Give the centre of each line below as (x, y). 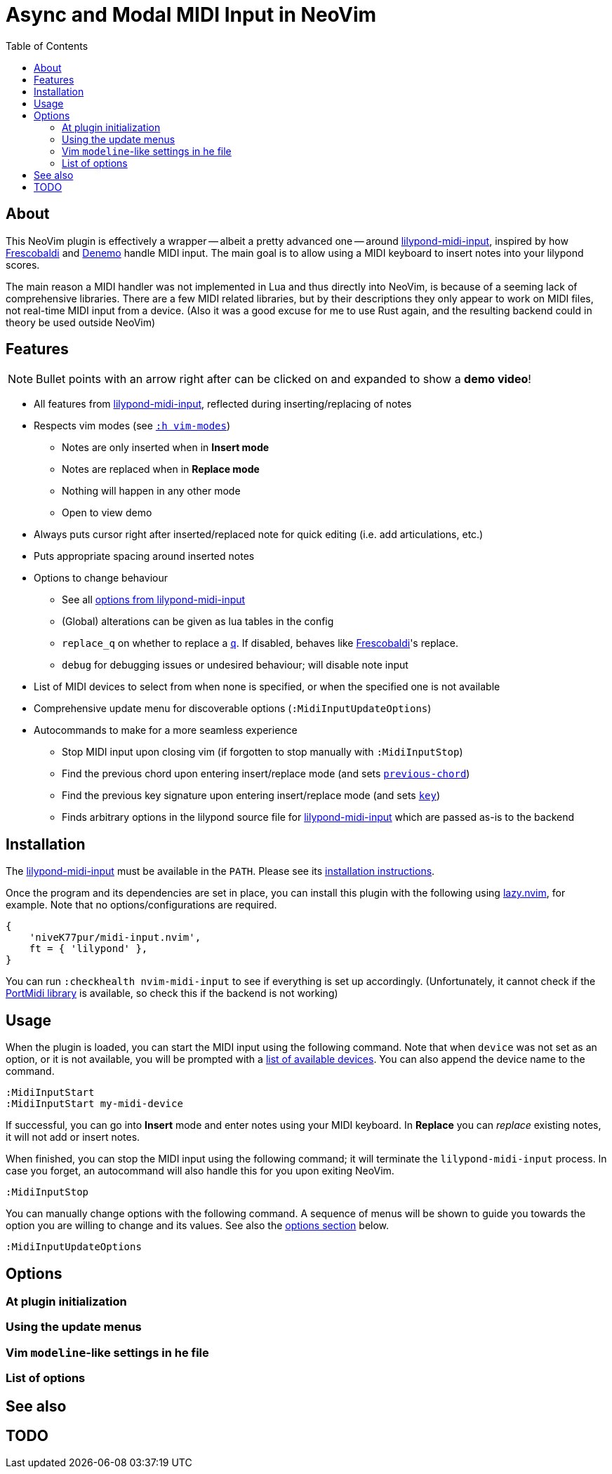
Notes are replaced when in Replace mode (161, 469)
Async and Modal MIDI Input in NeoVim (191, 15)
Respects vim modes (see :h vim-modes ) (132, 426)
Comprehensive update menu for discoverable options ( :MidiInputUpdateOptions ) (233, 709)
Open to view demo (107, 513)
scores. (23, 264)
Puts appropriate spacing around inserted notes (144, 556)
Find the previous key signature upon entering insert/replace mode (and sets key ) (251, 796)
